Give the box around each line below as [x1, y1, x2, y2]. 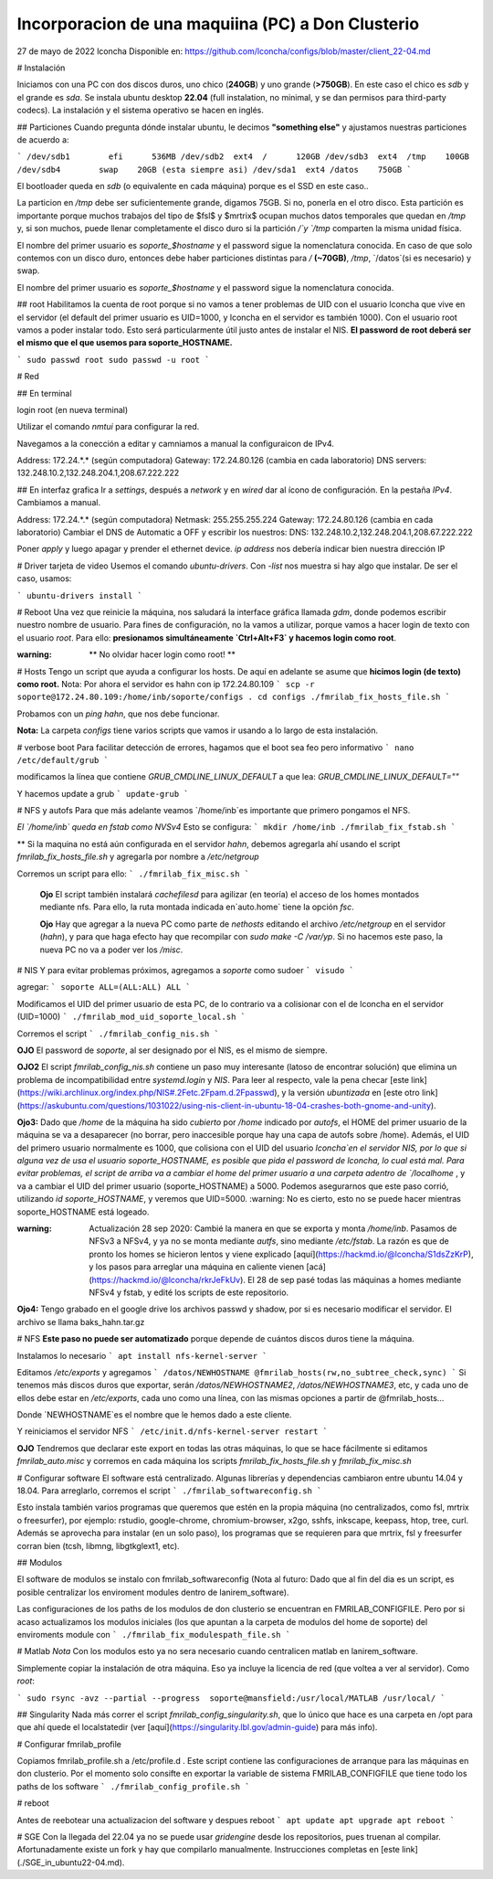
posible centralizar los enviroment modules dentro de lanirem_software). [16, 1587, 289, 1598]
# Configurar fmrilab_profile [16, 1738, 122, 1749]
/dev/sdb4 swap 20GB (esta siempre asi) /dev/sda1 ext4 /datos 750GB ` [16, 165, 413, 175]
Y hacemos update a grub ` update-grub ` [16, 788, 189, 799]
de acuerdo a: [16, 133, 69, 145]
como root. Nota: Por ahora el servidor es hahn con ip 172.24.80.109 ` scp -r [16, 678, 315, 689]
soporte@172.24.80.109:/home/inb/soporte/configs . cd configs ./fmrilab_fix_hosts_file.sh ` [16, 692, 451, 703]
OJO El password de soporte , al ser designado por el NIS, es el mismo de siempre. [16, 1045, 328, 1056]
